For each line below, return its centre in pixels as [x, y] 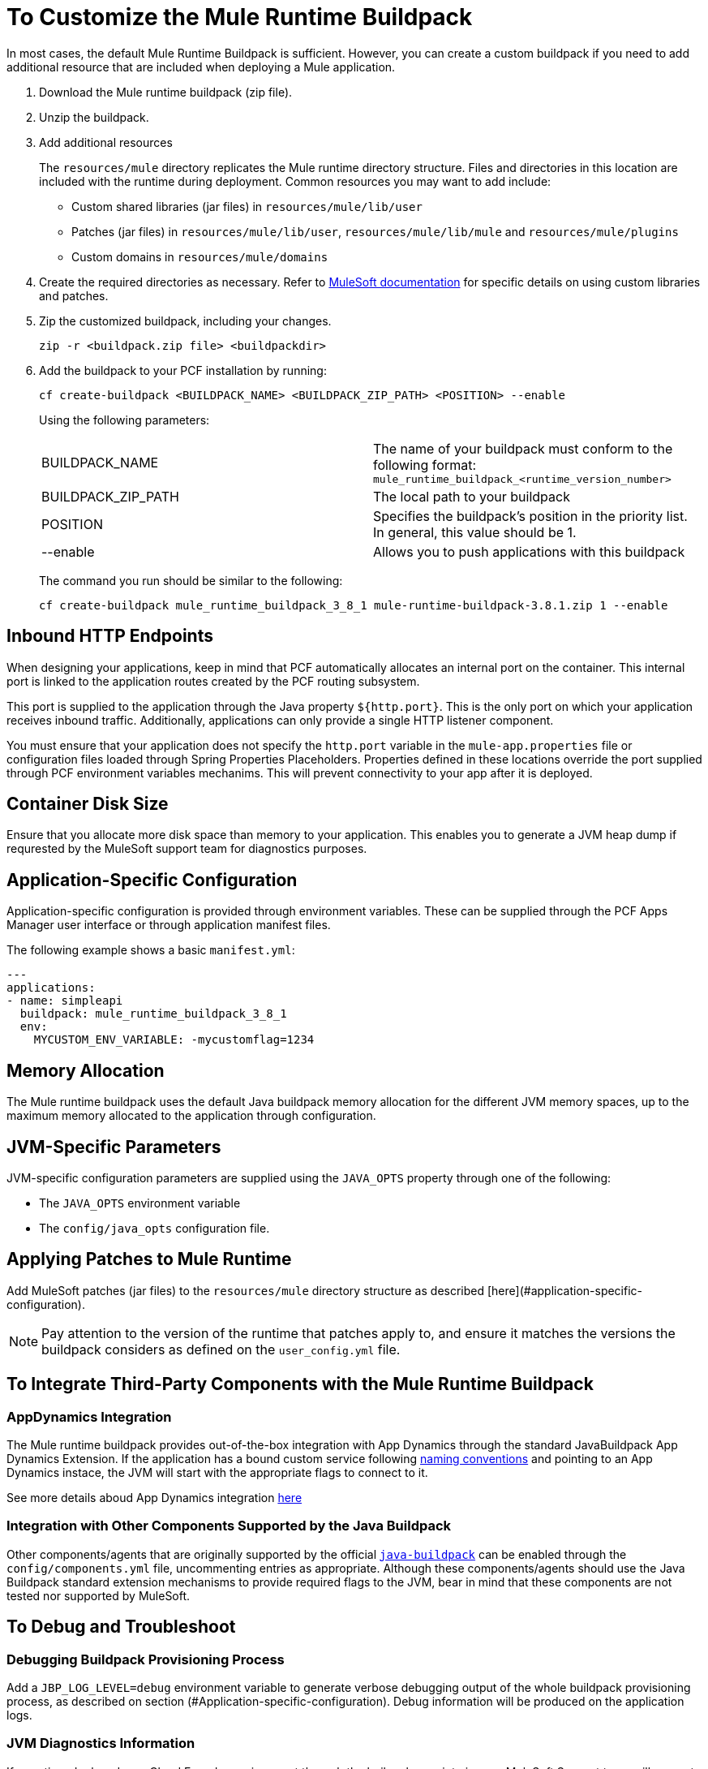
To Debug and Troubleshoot [121, 1627]
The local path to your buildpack [472, 496]
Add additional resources [106, 142]
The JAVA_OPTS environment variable [140, 1203]
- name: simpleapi [65, 1001]
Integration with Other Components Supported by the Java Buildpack [229, 1526]
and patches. [74, 295]
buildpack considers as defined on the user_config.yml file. [221, 1349]
